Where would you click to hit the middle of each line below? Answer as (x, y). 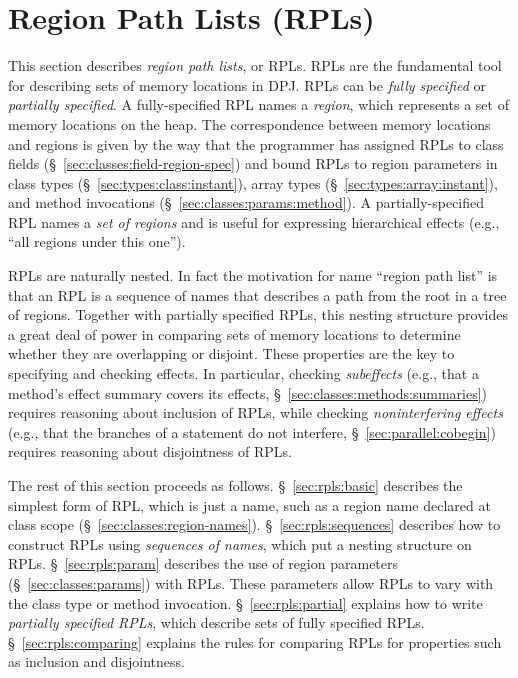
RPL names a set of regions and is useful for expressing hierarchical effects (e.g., (254, 221)
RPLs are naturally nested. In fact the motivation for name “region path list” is (253, 275)
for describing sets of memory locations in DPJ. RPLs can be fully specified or (247, 84)
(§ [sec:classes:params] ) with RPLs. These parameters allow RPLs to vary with (251, 582)
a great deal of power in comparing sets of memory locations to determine (234, 333)
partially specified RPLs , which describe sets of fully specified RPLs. (216, 622)
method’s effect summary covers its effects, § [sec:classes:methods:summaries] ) (248, 392)
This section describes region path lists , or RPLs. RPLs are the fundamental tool (255, 65)
